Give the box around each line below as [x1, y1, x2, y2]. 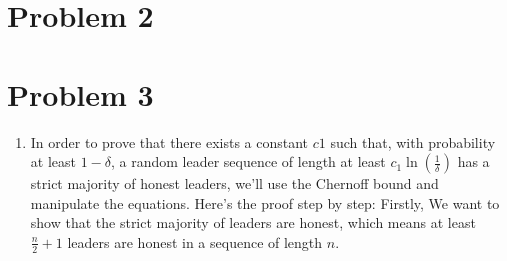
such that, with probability [330, 131, 496, 152]
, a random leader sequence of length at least [110, 151, 386, 172]
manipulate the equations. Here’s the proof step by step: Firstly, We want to [30, 192, 500, 213]
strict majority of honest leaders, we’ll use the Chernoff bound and [30, 173, 439, 194]
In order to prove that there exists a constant [30, 131, 309, 152]
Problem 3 [7, 73, 154, 114]
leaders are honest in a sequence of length [67, 231, 323, 252]
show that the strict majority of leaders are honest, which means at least [30, 212, 476, 233]
